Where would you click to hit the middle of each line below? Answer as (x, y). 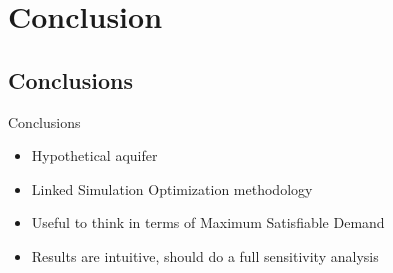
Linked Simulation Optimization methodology (172, 188)
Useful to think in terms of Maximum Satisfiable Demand (208, 222)
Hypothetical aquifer (94, 155)
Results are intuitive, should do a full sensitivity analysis (205, 255)
